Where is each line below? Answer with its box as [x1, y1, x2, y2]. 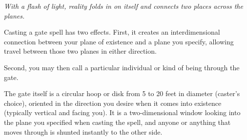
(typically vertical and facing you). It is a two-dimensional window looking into [4, 107, 241, 118]
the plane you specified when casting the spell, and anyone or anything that [4, 117, 231, 127]
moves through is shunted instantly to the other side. [4, 126, 163, 137]
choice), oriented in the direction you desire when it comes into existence [4, 98, 222, 108]
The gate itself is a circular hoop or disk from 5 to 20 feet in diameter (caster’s [4, 88, 240, 99]
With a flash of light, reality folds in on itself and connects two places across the [4, 1, 243, 11]
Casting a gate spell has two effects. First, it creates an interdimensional [4, 27, 220, 37]
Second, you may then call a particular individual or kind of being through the [4, 62, 240, 72]
